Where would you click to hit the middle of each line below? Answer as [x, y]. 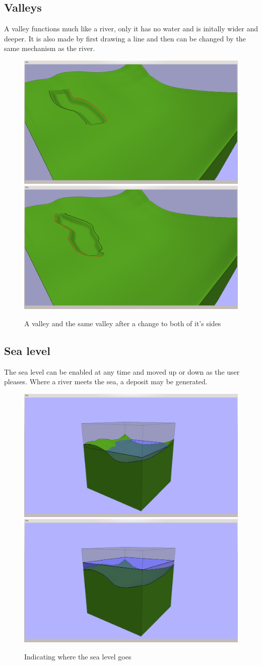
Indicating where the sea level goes [78, 656]
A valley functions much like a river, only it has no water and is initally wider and [131, 29]
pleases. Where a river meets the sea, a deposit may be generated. [106, 381]
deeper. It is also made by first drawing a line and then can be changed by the [125, 38]
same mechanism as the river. [50, 48]
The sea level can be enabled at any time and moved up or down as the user [122, 371]
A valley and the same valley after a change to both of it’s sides [123, 323]
